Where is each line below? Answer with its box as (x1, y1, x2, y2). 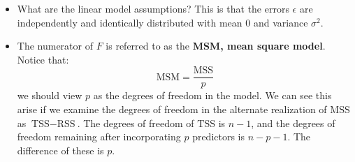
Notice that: (17, 52, 69, 66)
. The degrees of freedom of (77, 115, 194, 130)
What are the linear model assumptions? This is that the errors (17, 1, 289, 15)
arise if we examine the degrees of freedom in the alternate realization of (17, 102, 327, 117)
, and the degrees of (251, 115, 335, 130)
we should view (17, 88, 82, 103)
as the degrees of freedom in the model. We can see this (93, 88, 332, 103)
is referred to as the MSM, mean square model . (106, 38, 326, 53)
